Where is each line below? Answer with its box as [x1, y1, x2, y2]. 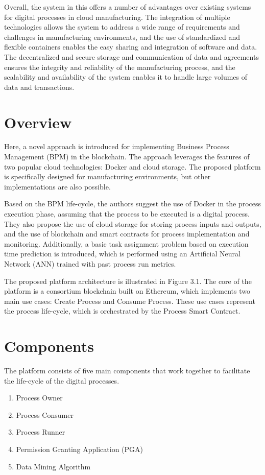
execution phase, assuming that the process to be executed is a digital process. [4, 208, 250, 219]
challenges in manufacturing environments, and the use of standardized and [4, 31, 240, 42]
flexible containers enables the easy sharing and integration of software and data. [4, 41, 257, 52]
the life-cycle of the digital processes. [4, 375, 119, 386]
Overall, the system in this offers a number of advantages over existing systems [4, 2, 251, 12]
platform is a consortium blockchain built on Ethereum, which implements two [4, 286, 250, 296]
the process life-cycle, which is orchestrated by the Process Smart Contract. [4, 305, 240, 316]
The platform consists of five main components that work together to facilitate [4, 365, 250, 376]
